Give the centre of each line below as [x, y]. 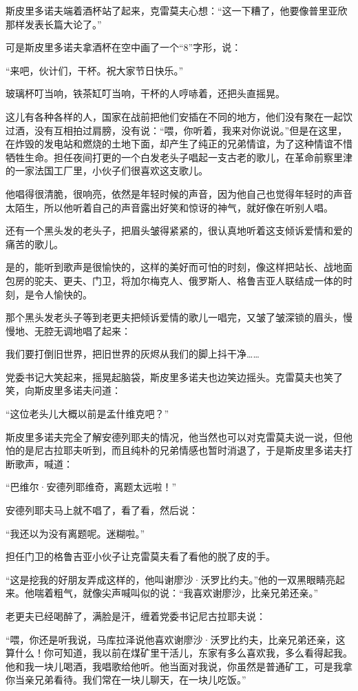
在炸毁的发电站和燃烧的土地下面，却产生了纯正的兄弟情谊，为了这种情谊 [169, 144]
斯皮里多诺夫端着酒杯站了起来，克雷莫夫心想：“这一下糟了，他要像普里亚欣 [177, 10]
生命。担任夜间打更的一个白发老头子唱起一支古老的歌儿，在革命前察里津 [188, 157]
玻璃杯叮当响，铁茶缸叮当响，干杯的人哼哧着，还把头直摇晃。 [145, 93]
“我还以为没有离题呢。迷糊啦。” [75, 533]
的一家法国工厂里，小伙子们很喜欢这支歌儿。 [107, 171]
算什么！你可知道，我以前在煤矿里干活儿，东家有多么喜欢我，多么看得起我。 [179, 653]
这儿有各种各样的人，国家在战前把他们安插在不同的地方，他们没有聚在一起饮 [179, 116]
